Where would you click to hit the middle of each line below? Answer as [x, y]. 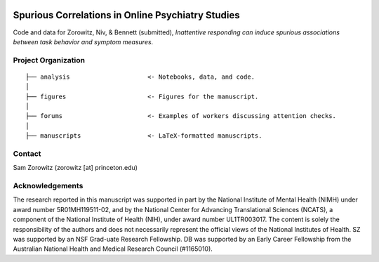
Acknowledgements [48, 186]
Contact [27, 153]
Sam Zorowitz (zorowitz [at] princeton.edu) [75, 168]
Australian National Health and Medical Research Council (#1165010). [113, 249]
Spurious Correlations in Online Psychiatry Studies [126, 15]
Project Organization [49, 60]
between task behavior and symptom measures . [83, 41]
